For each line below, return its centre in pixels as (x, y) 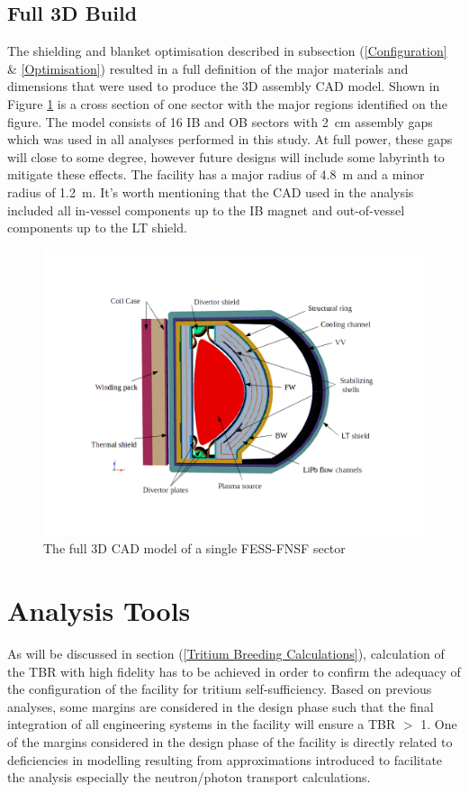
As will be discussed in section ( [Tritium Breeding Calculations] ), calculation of (226, 654)
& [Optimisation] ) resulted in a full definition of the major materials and (208, 68)
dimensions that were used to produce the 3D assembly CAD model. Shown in (224, 86)
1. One (439, 724)
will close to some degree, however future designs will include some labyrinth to (226, 156)
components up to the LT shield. (97, 228)
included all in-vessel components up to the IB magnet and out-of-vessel (206, 210)
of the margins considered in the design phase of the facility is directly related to (230, 742)
